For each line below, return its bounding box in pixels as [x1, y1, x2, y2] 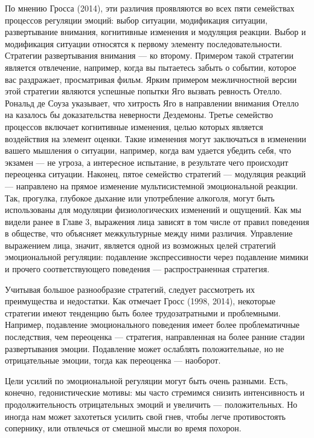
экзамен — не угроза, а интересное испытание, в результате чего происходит [5, 155, 289, 168]
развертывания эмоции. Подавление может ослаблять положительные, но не [5, 342, 284, 355]
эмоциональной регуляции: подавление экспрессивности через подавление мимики [5, 250, 309, 263]
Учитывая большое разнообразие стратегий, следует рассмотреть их [5, 283, 255, 295]
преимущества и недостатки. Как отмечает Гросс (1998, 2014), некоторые [5, 295, 276, 307]
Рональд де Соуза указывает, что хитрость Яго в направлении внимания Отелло [5, 96, 299, 109]
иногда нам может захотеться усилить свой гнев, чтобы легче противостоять [5, 410, 286, 422]
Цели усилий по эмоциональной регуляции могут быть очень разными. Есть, [5, 374, 288, 387]
